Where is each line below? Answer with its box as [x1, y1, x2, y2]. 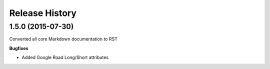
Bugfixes [9, 45, 28, 51]
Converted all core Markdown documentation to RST [9, 36, 117, 42]
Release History [9, 7, 77, 18]
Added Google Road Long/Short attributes [21, 54, 109, 60]
